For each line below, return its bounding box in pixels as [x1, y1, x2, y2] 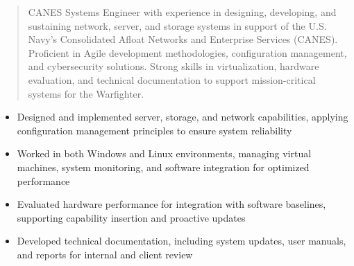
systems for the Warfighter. [28, 86, 144, 100]
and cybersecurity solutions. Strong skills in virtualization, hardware [28, 59, 319, 73]
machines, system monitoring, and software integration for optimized [17, 159, 310, 174]
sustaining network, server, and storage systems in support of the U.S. [28, 18, 327, 33]
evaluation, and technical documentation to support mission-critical [28, 72, 316, 87]
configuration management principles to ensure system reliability [17, 123, 292, 137]
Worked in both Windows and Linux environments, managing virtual [17, 146, 312, 161]
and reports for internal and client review [17, 247, 193, 261]
